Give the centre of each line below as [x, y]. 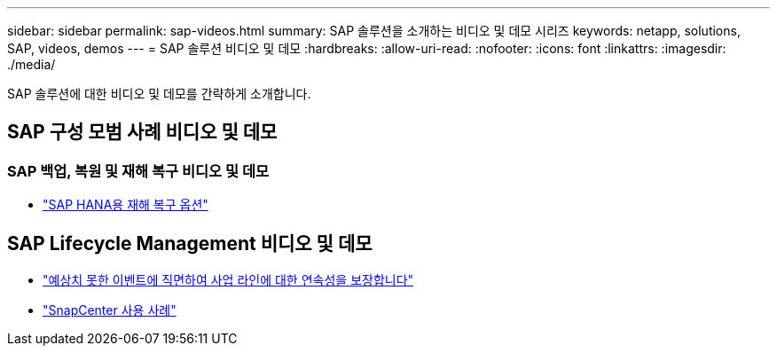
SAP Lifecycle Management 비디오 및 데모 [190, 243]
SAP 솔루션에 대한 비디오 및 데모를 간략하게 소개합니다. [159, 94]
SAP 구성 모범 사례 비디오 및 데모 [142, 132]
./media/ [31, 64]
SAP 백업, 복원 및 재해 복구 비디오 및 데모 [138, 171]
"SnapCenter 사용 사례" [110, 310]
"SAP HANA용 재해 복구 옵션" [126, 205]
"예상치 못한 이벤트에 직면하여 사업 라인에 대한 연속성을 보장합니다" [228, 280]
